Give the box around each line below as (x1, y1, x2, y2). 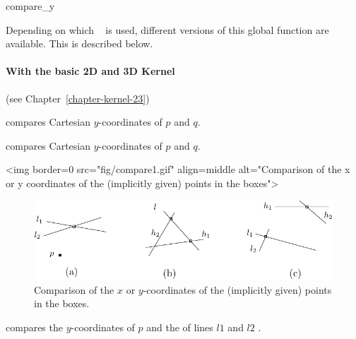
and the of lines (146, 320, 213, 334)
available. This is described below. (6, 36, 153, 51)
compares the (6, 320, 63, 334)
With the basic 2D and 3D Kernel (6, 64, 175, 78)
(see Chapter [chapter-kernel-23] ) (6, 90, 150, 105)
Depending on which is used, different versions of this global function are (6, 22, 329, 37)
